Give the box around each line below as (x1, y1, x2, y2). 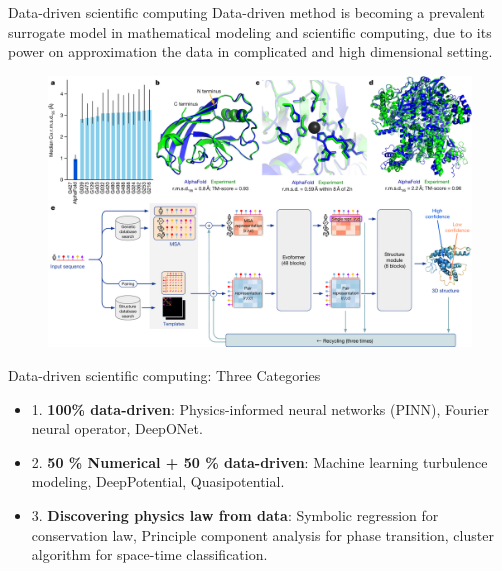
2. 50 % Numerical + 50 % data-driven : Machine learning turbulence (31, 451, 488, 472)
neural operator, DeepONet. (31, 418, 203, 439)
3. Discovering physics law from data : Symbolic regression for (31, 504, 439, 525)
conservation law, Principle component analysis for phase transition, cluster (31, 524, 494, 545)
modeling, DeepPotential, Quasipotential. (31, 471, 285, 492)
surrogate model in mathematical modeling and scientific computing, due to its (8, 21, 492, 42)
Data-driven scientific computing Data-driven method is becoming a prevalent (8, 2, 486, 22)
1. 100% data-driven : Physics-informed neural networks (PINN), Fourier (31, 398, 489, 419)
